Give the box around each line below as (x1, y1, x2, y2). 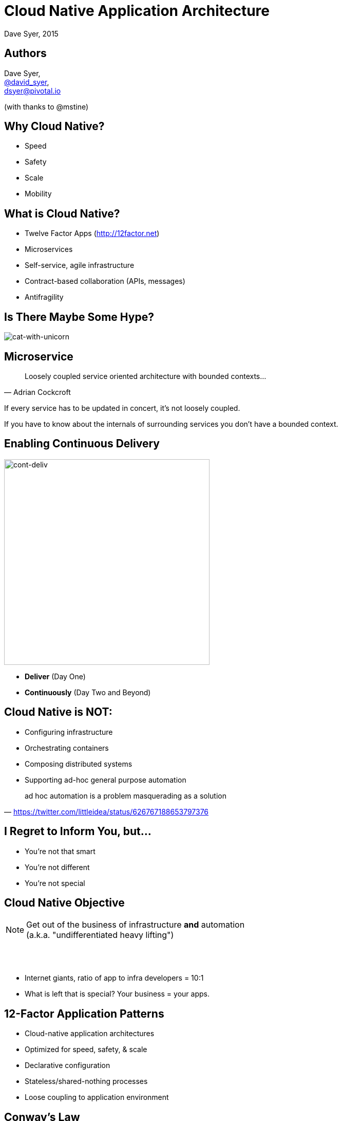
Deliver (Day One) (25, 672, 86, 681)
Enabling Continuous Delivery (4, 437, 160, 450)
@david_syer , (4, 77, 49, 86)
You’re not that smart (25, 846, 96, 856)
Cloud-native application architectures (25, 1029, 155, 1038)
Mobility (25, 189, 52, 198)
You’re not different (25, 862, 90, 872)
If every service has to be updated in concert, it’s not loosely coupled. (4, 403, 240, 412)
